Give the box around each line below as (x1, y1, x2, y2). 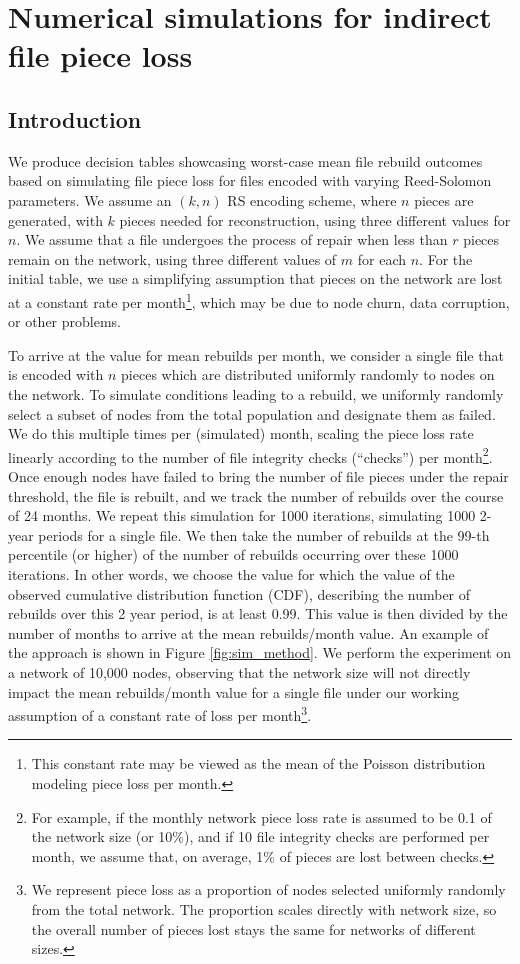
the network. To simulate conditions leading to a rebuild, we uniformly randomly (8, 383, 504, 404)
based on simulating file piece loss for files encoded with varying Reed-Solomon (8, 170, 492, 191)
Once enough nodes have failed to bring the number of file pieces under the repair (8, 465, 509, 486)
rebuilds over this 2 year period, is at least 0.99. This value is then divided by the (8, 603, 508, 624)
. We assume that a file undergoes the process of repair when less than (16, 229, 448, 250)
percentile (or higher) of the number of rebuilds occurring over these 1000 (8, 544, 459, 565)
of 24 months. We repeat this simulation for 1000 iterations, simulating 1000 (8, 505, 476, 526)
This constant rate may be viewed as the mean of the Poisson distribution (31, 753, 486, 774)
